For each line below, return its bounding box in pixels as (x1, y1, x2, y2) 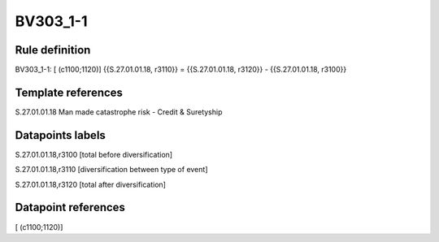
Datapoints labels (15, 128, 106, 142)
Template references (15, 85, 124, 99)
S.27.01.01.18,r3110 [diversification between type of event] (15, 165, 208, 175)
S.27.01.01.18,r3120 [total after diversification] (15, 179, 167, 189)
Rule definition (15, 43, 91, 57)
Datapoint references (15, 201, 126, 214)
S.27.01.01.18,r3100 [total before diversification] (15, 149, 173, 159)
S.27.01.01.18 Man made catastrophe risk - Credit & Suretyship (15, 106, 223, 117)
